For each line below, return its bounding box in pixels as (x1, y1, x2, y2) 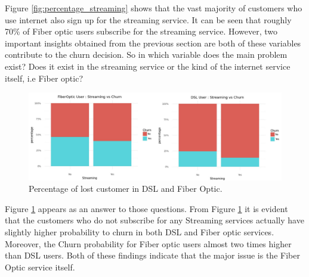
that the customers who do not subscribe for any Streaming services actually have (5, 214, 304, 226)
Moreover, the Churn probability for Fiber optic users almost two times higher (5, 237, 292, 250)
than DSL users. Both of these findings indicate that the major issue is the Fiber (5, 249, 300, 262)
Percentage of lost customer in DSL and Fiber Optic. (29, 182, 223, 195)
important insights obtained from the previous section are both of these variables (5, 36, 301, 49)
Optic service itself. (5, 260, 75, 273)
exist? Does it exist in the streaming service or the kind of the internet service (5, 60, 291, 72)
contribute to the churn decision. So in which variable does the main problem (5, 48, 288, 61)
